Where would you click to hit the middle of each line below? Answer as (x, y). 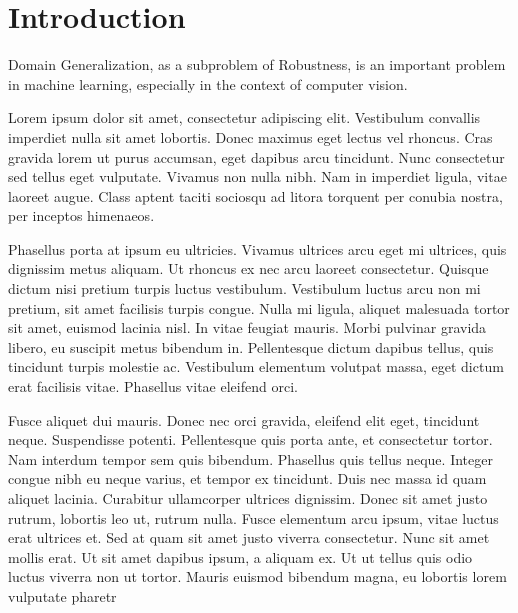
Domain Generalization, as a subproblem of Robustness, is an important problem (257, 64)
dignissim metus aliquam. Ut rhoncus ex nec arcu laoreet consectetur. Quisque (248, 268)
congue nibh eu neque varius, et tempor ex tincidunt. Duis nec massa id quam (247, 478)
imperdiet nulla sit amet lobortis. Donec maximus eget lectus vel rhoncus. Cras (250, 136)
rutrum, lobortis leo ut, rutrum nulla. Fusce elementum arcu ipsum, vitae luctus (253, 517)
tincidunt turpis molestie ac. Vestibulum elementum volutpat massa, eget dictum (256, 366)
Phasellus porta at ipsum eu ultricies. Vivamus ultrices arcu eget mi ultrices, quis (257, 248)
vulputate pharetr (62, 595)
